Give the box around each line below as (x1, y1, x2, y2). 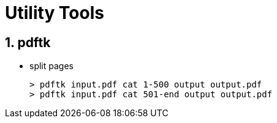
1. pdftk (5, 34, 51, 50)
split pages (29, 61, 74, 72)
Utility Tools (5, 2, 104, 23)
